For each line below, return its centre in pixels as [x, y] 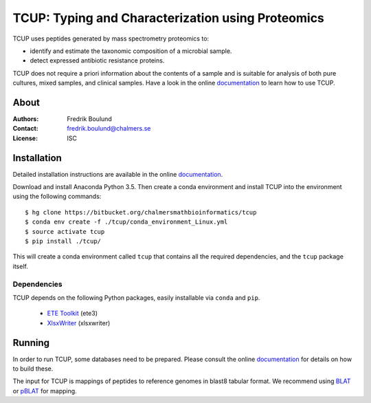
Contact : [26, 129]
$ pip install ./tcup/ [63, 241]
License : [25, 138]
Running [31, 343]
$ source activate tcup [65, 231]
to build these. [33, 369]
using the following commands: [57, 197]
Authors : [26, 119]
